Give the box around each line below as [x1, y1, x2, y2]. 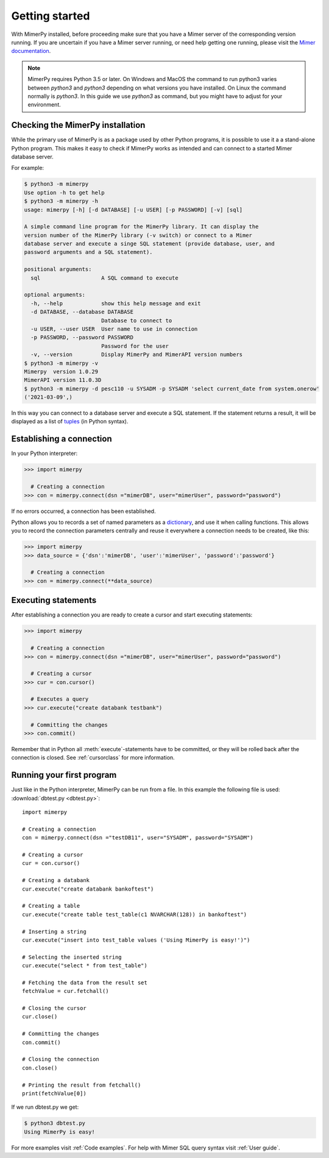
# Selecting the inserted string [22, 953, 122, 961]
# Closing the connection [22, 1056, 100, 1063]
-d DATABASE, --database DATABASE [30, 308, 134, 316]
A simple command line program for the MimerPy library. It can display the [24, 223, 259, 230]
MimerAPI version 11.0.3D [24, 376, 102, 384]
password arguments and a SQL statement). [24, 249, 153, 256]
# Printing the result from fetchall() [22, 1081, 141, 1089]
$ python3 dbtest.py [24, 1120, 85, 1127]
